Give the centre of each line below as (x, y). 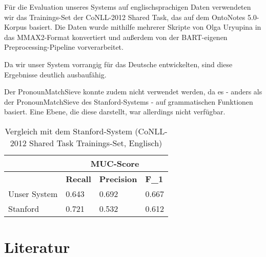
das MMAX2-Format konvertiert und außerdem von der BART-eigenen (116, 37)
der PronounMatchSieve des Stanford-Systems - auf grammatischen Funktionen (129, 101)
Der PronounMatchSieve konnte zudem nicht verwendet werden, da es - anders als (133, 92)
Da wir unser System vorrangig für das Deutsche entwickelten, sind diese (118, 64)
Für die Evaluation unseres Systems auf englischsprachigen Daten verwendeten (128, 7)
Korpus (16, 27)
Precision (118, 179)
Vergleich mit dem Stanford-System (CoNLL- (86, 131)
